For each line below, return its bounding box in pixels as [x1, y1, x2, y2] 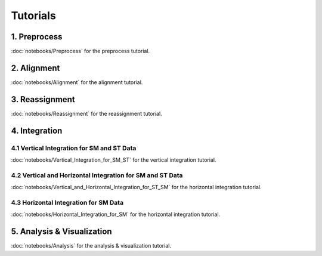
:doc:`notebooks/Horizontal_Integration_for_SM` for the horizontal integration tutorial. [11, 211, 221, 218]
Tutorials [11, 9, 56, 22]
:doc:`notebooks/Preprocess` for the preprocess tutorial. [11, 48, 150, 55]
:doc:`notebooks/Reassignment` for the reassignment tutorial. [11, 110, 162, 117]
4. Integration [11, 125, 63, 135]
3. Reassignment [11, 94, 75, 104]
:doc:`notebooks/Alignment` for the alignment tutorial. [11, 78, 143, 86]
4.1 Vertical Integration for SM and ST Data [11, 144, 137, 152]
